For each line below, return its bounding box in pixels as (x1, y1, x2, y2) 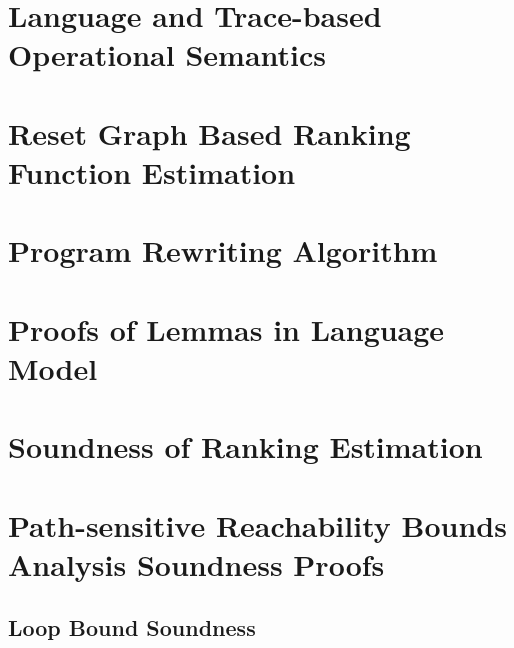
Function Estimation (8, 151, 296, 192)
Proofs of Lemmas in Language (8, 308, 445, 349)
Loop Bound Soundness (8, 612, 256, 643)
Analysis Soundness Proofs (8, 543, 385, 584)
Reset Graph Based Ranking (8, 112, 411, 153)
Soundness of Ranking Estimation (8, 426, 483, 467)
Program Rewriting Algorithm (8, 230, 438, 271)
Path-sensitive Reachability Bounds (8, 504, 507, 545)
